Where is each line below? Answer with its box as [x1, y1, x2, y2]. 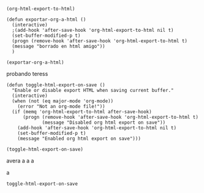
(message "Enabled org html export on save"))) [17, 135, 141, 142]
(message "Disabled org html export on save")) [42, 119, 166, 126]
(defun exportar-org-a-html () [6, 17, 86, 23]
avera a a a [6, 157, 34, 164]
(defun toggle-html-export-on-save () [6, 82, 105, 88]
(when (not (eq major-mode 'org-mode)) [12, 98, 114, 104]
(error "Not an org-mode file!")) [17, 104, 105, 110]
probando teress [6, 70, 48, 77]
